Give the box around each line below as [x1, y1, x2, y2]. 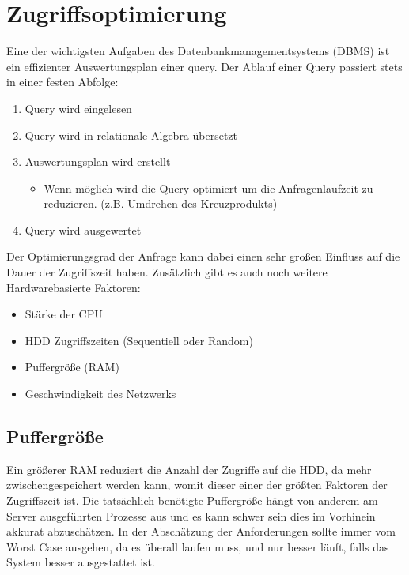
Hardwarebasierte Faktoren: [6, 279, 141, 295]
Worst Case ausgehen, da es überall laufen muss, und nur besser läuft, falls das [6, 538, 389, 554]
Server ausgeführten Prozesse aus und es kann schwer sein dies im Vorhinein [6, 507, 376, 524]
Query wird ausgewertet [25, 221, 142, 238]
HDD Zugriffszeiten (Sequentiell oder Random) [25, 332, 253, 348]
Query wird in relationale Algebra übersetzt [25, 126, 238, 143]
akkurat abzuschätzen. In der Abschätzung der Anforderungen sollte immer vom [6, 523, 396, 539]
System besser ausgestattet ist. [6, 554, 155, 570]
